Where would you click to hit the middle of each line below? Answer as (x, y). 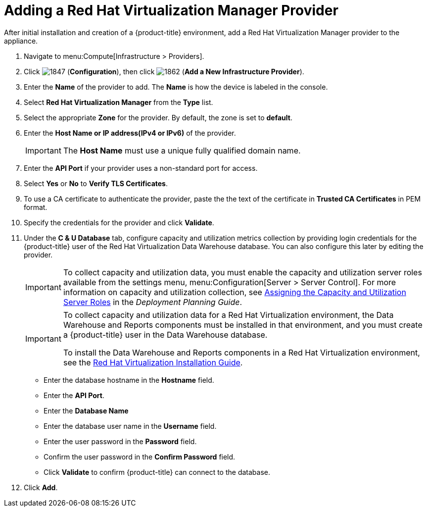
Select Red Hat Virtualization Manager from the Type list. (119, 102)
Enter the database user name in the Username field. (130, 426)
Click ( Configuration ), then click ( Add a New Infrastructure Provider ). (164, 71)
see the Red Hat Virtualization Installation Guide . (153, 362)
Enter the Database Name (86, 410)
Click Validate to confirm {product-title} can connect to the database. (157, 472)
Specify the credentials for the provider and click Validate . (119, 222)
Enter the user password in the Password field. (120, 441)
